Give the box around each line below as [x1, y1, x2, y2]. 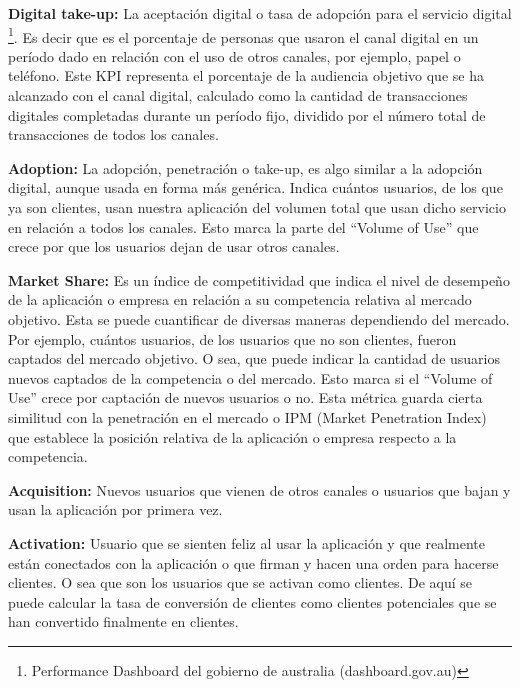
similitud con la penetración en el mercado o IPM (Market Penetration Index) [8, 406, 487, 427]
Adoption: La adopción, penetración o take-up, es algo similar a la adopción [8, 157, 483, 178]
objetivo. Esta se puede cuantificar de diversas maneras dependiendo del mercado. [8, 308, 510, 329]
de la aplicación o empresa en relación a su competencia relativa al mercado [8, 289, 472, 310]
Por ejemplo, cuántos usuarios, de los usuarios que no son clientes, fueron [8, 328, 457, 349]
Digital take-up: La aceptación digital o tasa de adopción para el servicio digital [8, 3, 512, 23]
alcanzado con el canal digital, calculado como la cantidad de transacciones [8, 85, 468, 106]
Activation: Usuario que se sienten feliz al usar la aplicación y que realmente [8, 532, 485, 553]
